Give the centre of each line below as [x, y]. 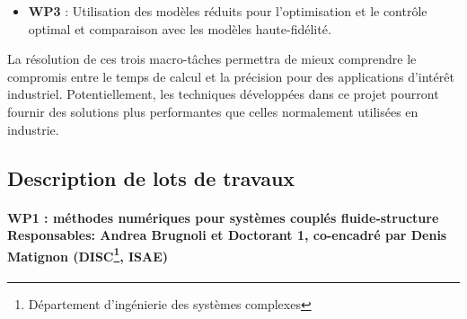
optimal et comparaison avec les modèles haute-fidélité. [180, 28]
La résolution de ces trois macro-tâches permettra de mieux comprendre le [212, 59]
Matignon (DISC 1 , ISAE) [88, 254]
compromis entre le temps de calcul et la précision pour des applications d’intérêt [231, 76]
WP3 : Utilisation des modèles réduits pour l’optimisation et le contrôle [228, 11]
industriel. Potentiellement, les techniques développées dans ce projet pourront [223, 94]
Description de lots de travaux [151, 177]
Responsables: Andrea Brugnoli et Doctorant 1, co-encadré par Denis [227, 235]
